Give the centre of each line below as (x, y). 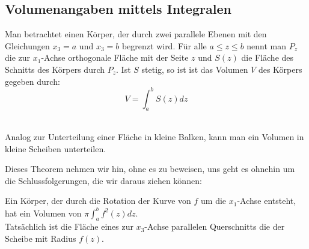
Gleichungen (27, 45)
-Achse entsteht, (267, 201)
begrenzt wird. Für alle (164, 45)
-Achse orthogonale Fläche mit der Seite (115, 57)
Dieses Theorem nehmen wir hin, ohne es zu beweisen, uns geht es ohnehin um (150, 169)
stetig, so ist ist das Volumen (195, 69)
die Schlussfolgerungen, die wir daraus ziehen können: (103, 180)
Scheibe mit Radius (41, 238)
